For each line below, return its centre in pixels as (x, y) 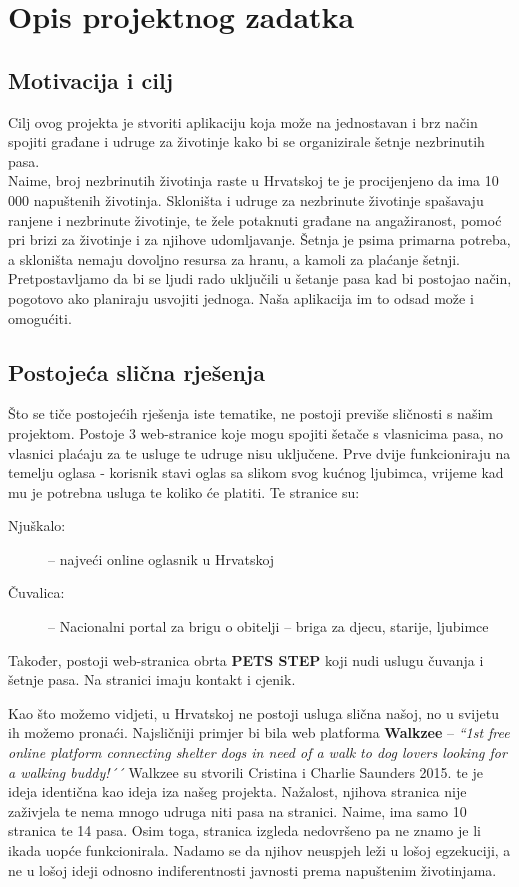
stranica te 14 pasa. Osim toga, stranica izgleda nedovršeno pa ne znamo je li (244, 830)
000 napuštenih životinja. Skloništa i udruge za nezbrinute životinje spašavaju (246, 199)
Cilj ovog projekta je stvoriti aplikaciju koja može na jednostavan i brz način (243, 121)
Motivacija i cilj (91, 79)
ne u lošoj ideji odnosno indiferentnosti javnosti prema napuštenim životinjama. (252, 869)
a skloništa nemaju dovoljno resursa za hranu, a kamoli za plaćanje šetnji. (234, 258)
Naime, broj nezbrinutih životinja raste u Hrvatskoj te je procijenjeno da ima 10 (253, 180)
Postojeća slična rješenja (136, 371)
